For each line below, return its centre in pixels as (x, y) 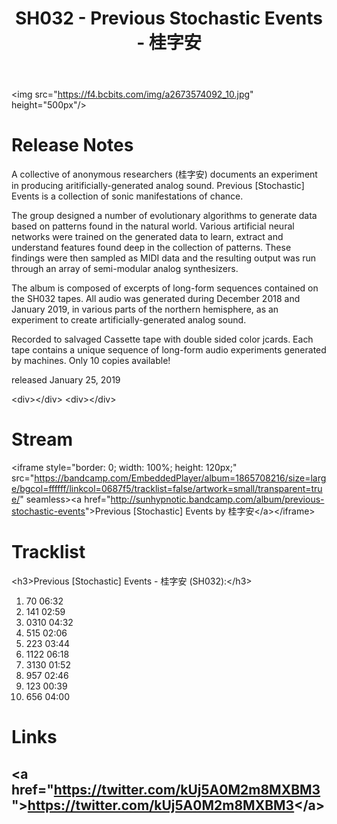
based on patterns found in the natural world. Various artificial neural (153, 226)
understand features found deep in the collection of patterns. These (151, 248)
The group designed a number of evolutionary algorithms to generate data (164, 216)
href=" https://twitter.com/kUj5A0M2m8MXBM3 (166, 789)
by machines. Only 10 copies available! (91, 361)
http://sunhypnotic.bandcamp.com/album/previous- (217, 499)
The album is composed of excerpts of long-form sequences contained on (165, 288)
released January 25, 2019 (66, 380)
